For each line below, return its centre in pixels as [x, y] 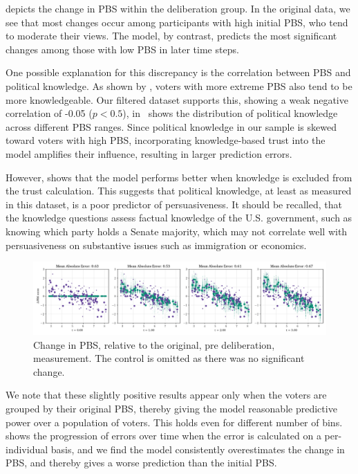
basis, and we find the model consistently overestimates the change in [198, 449]
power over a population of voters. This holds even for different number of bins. [174, 422]
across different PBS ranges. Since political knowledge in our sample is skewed [171, 126]
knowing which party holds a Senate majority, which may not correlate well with [177, 231]
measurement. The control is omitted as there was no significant [169, 358]
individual [27, 449]
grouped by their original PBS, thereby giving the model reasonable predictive [171, 409]
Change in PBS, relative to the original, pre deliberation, [154, 344]
